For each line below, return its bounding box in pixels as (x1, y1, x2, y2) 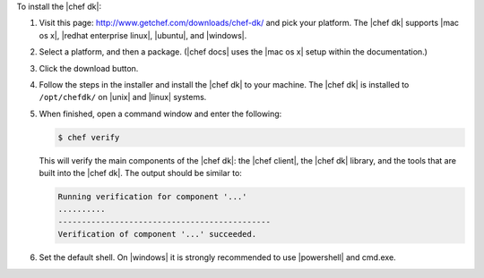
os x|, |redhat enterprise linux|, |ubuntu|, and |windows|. (39, 29, 247, 40)
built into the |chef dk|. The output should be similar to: (39, 168, 242, 179)
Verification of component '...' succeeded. (57, 229, 257, 240)
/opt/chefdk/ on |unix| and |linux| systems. (39, 92, 207, 103)
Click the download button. (39, 63, 139, 73)
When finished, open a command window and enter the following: (39, 108, 282, 119)
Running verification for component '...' (57, 192, 247, 202)
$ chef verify (57, 132, 120, 142)
